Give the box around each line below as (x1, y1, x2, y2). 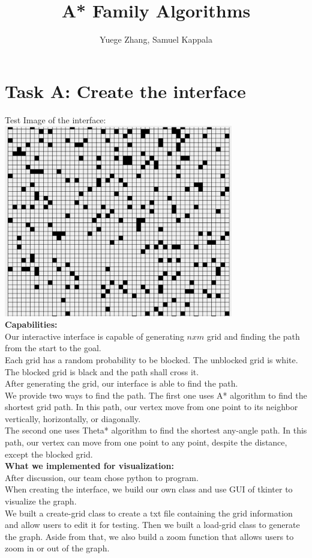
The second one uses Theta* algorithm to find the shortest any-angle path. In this (5, 424, 307, 437)
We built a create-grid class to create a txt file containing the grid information (5, 506, 293, 519)
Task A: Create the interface (5, 78, 246, 103)
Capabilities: (5, 318, 58, 331)
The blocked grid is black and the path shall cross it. (5, 365, 199, 378)
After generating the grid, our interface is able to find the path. (5, 377, 238, 390)
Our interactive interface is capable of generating (5, 330, 184, 342)
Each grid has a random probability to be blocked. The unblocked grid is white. (5, 353, 298, 366)
